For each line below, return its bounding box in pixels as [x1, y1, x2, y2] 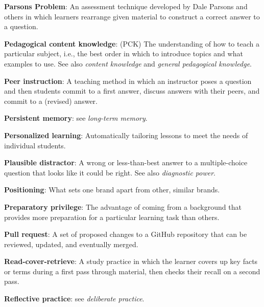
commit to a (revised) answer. [4, 95, 98, 106]
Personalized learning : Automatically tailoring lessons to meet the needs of [4, 129, 248, 140]
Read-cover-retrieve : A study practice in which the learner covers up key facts [4, 256, 258, 267]
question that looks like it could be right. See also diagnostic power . [4, 167, 216, 178]
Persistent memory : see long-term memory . [4, 113, 148, 123]
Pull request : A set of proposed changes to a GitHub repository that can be [4, 229, 247, 239]
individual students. [4, 140, 66, 150]
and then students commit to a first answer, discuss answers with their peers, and [4, 85, 260, 96]
